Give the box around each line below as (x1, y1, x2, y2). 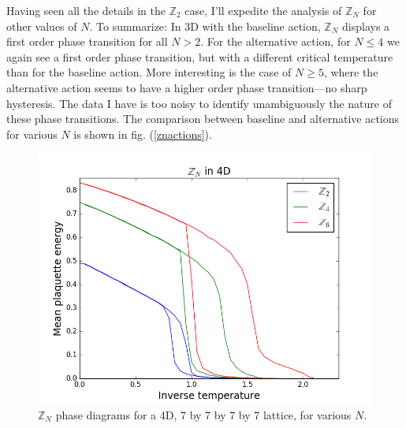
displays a (342, 17, 390, 34)
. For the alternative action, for (200, 33, 351, 50)
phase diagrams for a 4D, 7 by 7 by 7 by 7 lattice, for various (55, 406, 352, 422)
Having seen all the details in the (6, 2, 166, 18)
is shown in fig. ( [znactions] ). (73, 125, 212, 142)
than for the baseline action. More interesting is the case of (6, 64, 292, 80)
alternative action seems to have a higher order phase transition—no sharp (6, 79, 367, 95)
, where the (323, 64, 378, 80)
